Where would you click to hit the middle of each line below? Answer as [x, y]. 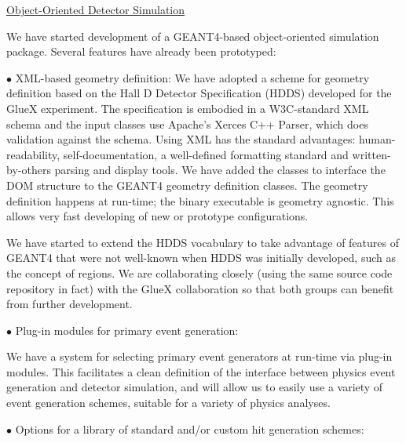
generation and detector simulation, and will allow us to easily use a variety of [195, 387]
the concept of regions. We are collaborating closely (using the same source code [199, 272]
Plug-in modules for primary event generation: [127, 330]
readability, [33, 154]
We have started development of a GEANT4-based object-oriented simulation [193, 36]
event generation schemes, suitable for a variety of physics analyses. [168, 403]
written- [371, 154]
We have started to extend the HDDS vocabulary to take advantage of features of [203, 242]
